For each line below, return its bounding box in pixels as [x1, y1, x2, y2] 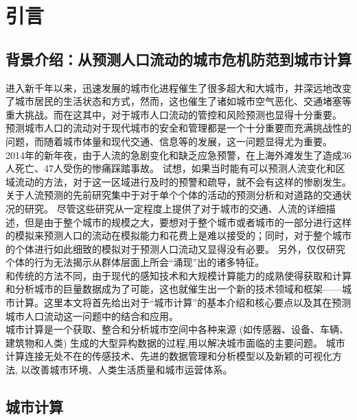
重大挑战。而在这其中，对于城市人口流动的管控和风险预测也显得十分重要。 [5, 107, 342, 121]
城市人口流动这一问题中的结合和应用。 [5, 308, 178, 323]
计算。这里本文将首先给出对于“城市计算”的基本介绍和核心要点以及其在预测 [14, 295, 352, 310]
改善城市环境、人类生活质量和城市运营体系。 [30, 362, 233, 377]
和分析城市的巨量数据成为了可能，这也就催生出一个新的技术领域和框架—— [5, 282, 342, 296]
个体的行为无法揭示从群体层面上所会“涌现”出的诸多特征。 [5, 255, 265, 269]
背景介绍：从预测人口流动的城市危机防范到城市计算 [5, 48, 352, 69]
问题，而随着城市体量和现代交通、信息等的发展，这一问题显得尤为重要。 [5, 134, 332, 148]
